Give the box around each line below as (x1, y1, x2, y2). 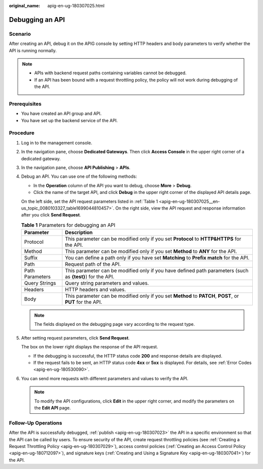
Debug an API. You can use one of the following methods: (21, 173, 137, 179)
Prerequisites (9, 100, 41, 107)
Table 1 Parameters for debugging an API (21, 221, 115, 228)
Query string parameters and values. (65, 280, 149, 287)
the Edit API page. (34, 405, 71, 410)
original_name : (9, 3, 40, 8)
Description (65, 229, 93, 236)
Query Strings (24, 280, 56, 287)
